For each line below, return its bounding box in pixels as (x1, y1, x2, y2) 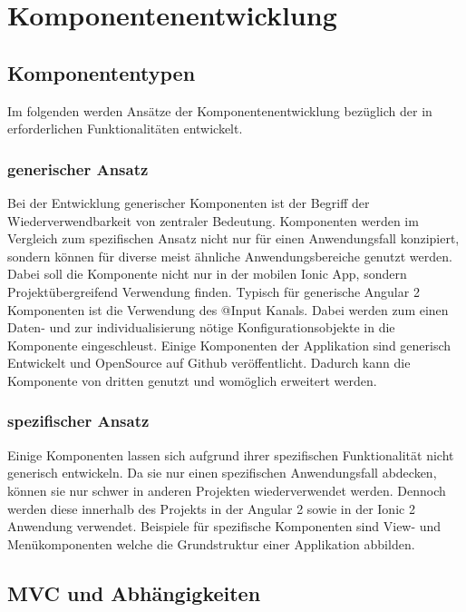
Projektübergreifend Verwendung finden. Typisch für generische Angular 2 (7, 281, 420, 301)
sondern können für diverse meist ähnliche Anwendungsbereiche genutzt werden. (7, 246, 452, 265)
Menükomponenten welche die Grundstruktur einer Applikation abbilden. (7, 534, 415, 553)
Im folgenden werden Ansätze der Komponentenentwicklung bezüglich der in (7, 101, 432, 120)
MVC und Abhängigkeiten (7, 578, 261, 607)
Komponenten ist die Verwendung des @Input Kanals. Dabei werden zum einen (7, 300, 449, 319)
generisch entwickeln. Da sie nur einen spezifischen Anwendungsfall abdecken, (7, 463, 437, 482)
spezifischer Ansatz (7, 410, 150, 432)
